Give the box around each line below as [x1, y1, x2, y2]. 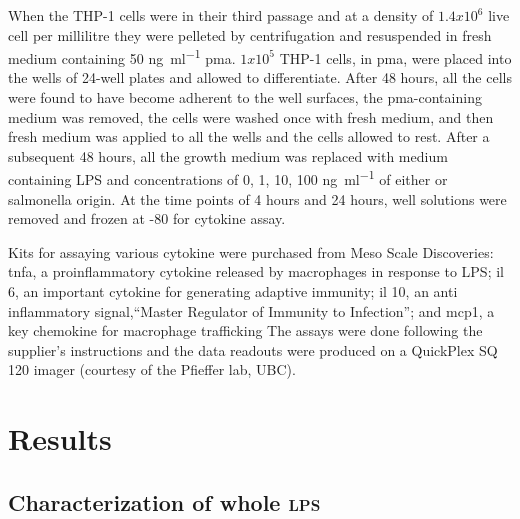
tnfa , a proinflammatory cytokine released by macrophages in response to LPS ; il [8, 261, 504, 282]
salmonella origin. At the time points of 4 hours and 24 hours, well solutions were [8, 188, 507, 209]
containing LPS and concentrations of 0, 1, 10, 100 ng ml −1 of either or [8, 166, 448, 190]
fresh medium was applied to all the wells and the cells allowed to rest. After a [8, 126, 490, 147]
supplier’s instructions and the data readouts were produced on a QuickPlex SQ [8, 339, 498, 360]
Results [8, 418, 112, 459]
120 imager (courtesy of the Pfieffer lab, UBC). [8, 359, 296, 380]
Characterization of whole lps [8, 486, 321, 517]
